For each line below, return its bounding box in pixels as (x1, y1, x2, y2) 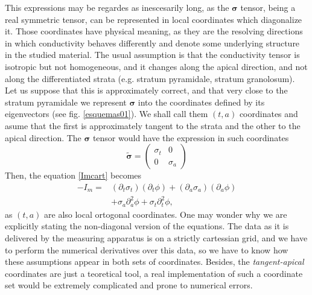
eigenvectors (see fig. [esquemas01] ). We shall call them (5, 107, 208, 120)
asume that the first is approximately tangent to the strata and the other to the (5, 119, 301, 132)
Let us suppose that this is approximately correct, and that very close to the (5, 84, 288, 97)
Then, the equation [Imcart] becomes (5, 169, 142, 182)
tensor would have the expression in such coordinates (92, 131, 289, 144)
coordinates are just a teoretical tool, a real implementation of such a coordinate (5, 267, 303, 279)
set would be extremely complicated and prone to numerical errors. (5, 279, 253, 291)
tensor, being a (240, 1, 296, 13)
